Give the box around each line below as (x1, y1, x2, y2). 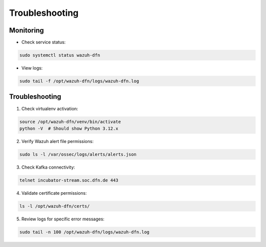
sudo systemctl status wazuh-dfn (19, 52, 100, 58)
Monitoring (9, 26, 44, 35)
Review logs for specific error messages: (21, 216, 104, 222)
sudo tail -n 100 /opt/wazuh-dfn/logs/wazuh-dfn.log (19, 229, 150, 235)
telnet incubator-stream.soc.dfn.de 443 (19, 177, 118, 183)
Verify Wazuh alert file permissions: (21, 138, 94, 144)
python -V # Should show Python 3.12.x (19, 126, 118, 131)
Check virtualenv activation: (21, 106, 78, 111)
